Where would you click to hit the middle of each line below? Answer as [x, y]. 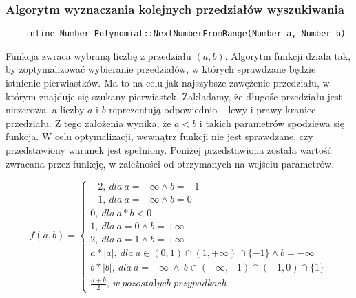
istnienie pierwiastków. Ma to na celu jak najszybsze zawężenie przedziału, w [168, 83]
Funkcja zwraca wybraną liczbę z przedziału [98, 55]
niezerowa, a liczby [45, 110]
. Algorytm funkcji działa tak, [288, 55]
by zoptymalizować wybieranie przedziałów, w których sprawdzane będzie [161, 69]
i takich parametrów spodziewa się [272, 123]
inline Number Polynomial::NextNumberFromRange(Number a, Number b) [185, 34]
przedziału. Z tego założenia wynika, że [88, 123]
